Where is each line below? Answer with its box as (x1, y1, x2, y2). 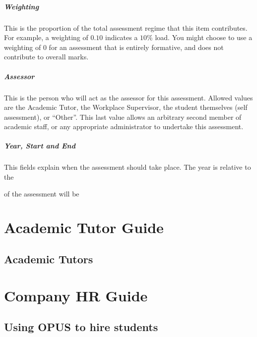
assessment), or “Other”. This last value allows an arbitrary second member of (4, 111, 242, 122)
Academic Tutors (4, 251, 93, 266)
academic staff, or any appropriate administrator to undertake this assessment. (4, 121, 244, 132)
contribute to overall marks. (4, 51, 89, 62)
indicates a (105, 32, 138, 43)
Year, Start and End (4, 141, 75, 151)
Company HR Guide (4, 285, 148, 305)
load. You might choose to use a (155, 32, 253, 43)
